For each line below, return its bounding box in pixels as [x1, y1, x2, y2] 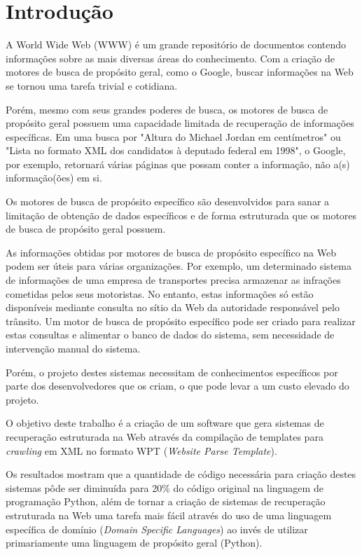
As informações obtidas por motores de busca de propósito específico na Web [6, 245, 337, 259]
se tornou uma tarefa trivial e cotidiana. [6, 78, 178, 92]
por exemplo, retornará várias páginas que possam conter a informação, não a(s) [6, 156, 350, 171]
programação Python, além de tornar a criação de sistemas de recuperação [6, 494, 326, 509]
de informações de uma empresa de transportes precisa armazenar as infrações [6, 273, 341, 287]
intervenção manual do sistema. [6, 341, 141, 355]
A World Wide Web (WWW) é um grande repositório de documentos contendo [6, 37, 347, 52]
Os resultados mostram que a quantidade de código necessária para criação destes [6, 467, 356, 481]
